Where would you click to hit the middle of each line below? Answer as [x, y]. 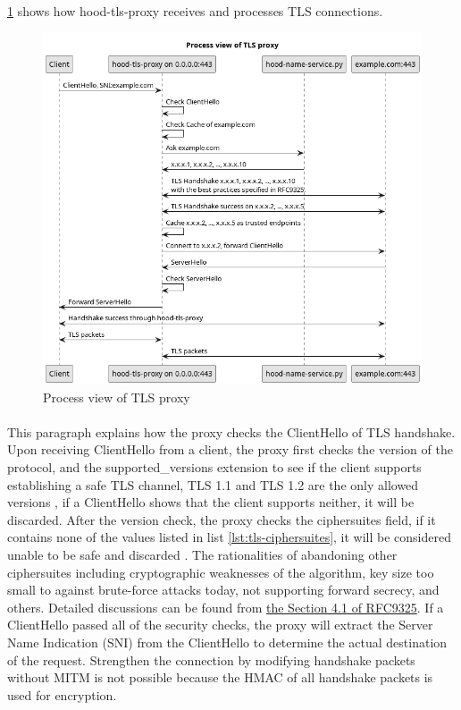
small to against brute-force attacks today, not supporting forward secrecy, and [223, 590]
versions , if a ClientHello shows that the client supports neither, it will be [211, 502]
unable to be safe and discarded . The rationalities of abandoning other [202, 555]
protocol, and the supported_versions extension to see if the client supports [214, 467]
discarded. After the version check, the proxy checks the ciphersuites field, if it [222, 519]
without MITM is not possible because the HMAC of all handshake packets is [220, 677]
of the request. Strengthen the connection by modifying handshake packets [211, 659]
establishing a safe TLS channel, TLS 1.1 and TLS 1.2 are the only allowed [213, 484]
